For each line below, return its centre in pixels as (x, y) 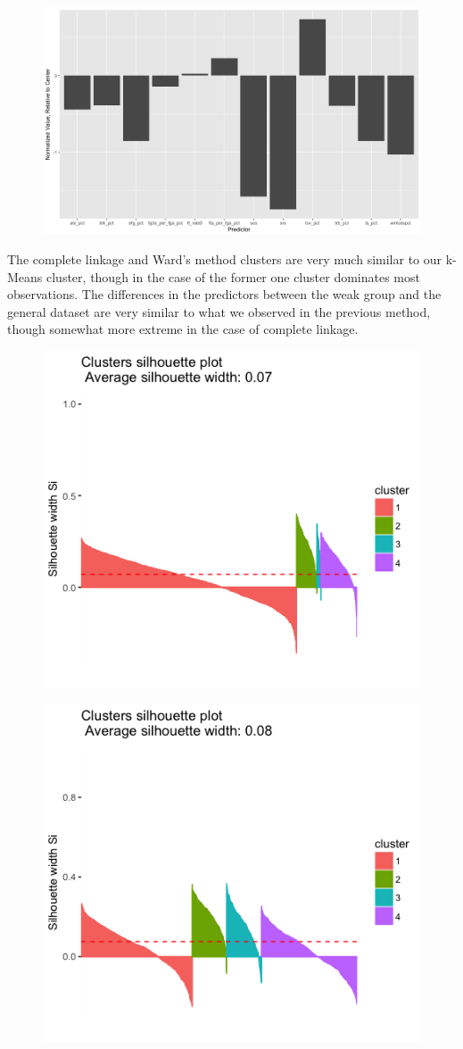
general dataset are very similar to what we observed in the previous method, (219, 311)
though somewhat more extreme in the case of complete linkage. (183, 329)
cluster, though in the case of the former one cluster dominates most (233, 276)
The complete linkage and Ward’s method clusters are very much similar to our (225, 258)
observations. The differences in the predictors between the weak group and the (224, 294)
